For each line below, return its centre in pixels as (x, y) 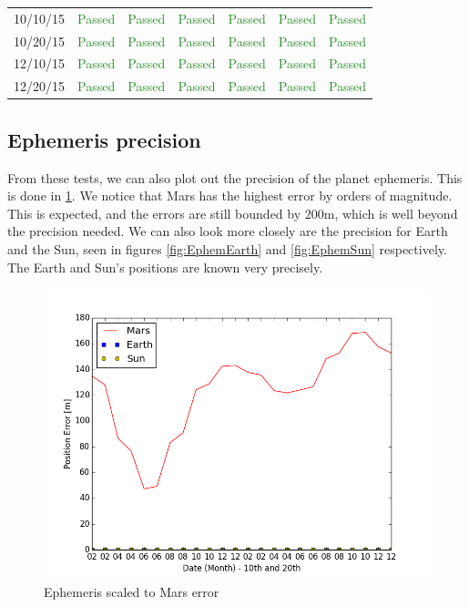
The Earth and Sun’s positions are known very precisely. (165, 267)
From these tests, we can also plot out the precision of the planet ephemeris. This (235, 177)
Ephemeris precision (104, 139)
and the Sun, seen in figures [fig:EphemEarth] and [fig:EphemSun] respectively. (227, 248)
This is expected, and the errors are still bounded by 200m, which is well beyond (233, 213)
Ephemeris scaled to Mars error (132, 591)
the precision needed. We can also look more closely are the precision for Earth (228, 231)
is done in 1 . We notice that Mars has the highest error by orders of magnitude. (230, 195)
